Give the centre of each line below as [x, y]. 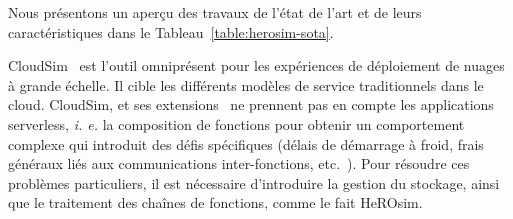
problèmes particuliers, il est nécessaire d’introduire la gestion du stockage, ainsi [254, 182]
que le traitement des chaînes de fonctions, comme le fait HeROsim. [215, 202]
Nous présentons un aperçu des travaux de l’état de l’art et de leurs [215, 12]
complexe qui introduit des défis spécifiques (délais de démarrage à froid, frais [246, 143]
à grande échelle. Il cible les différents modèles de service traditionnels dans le [246, 84]
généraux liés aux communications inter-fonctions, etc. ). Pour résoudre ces [239, 163]
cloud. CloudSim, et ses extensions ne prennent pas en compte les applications [251, 104]
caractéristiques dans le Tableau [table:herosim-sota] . [171, 31]
